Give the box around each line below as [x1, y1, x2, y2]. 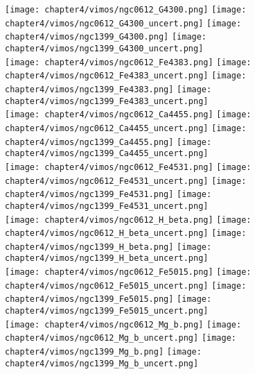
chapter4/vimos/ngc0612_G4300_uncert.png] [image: [5, 18, 242, 28]
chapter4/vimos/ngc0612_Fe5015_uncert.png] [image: [5, 280, 247, 291]
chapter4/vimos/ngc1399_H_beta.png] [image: [5, 241, 212, 252]
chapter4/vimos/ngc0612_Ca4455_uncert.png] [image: [5, 123, 247, 133]
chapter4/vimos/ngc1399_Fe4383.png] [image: [5, 84, 212, 94]
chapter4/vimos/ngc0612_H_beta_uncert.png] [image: [5, 228, 247, 239]
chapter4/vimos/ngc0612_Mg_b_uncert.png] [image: [5, 333, 236, 343]
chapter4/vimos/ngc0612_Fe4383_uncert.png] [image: [5, 71, 247, 81]
